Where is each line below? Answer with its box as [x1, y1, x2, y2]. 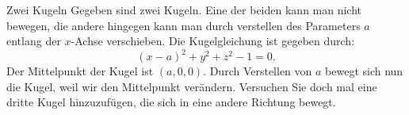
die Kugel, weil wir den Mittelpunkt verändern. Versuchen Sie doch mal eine [6, 78, 377, 94]
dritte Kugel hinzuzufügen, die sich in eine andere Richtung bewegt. [6, 94, 336, 110]
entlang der [6, 33, 61, 49]
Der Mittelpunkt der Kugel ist [6, 63, 154, 79]
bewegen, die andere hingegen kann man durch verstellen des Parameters [6, 17, 361, 33]
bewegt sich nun [325, 63, 403, 79]
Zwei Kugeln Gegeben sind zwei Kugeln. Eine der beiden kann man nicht [6, 2, 362, 17]
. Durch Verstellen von [203, 63, 312, 79]
